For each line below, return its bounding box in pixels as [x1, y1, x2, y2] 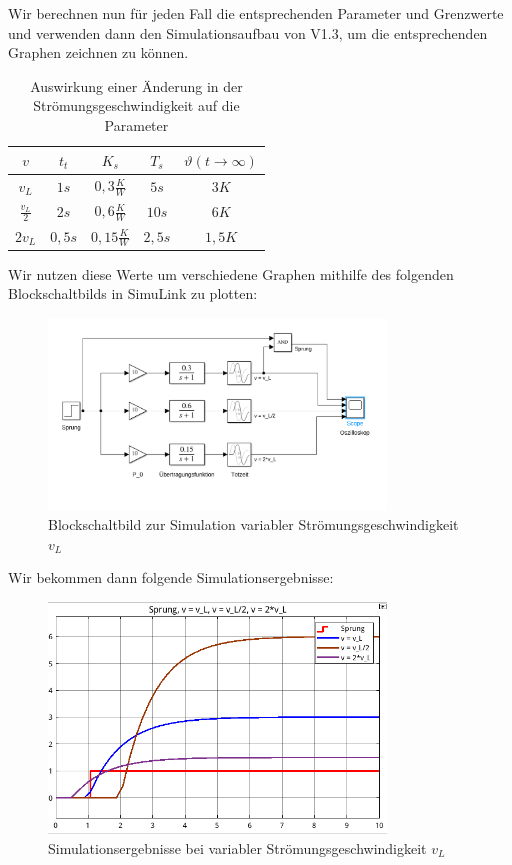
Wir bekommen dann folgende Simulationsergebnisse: [8, 567, 334, 588]
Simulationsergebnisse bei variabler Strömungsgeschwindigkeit [48, 837, 427, 858]
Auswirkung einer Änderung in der [30, 75, 243, 96]
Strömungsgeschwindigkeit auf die [33, 95, 240, 116]
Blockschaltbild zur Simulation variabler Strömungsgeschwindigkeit [48, 514, 459, 535]
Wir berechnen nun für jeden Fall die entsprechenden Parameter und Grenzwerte [8, 3, 504, 23]
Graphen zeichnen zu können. [8, 42, 189, 63]
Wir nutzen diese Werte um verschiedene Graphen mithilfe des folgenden [8, 263, 454, 284]
